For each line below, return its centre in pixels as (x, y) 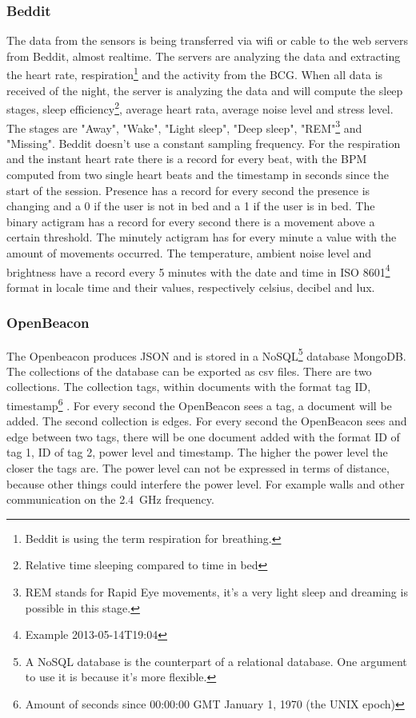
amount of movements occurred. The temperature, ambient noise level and (189, 252)
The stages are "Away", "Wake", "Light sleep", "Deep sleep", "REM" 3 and (184, 126)
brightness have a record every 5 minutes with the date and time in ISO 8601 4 (198, 270)
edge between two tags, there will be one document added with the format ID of (203, 436)
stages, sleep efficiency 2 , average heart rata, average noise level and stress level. (200, 108)
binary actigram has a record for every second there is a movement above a (191, 221)
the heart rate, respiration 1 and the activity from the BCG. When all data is (195, 74)
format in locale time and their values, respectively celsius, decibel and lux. (191, 287)
